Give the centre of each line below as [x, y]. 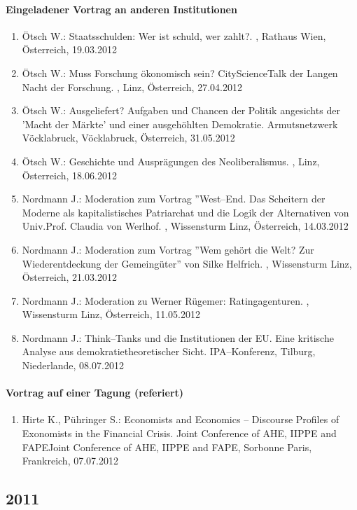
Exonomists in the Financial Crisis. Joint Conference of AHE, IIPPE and [179, 433]
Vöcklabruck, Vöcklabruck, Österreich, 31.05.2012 [128, 138]
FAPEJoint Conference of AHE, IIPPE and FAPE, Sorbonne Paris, [167, 447]
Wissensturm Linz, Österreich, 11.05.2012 [111, 314]
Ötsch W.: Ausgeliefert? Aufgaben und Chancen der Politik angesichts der [181, 110]
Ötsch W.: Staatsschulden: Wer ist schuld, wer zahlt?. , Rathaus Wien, [174, 35]
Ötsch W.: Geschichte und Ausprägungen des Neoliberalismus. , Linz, [171, 161]
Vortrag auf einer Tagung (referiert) [95, 393]
